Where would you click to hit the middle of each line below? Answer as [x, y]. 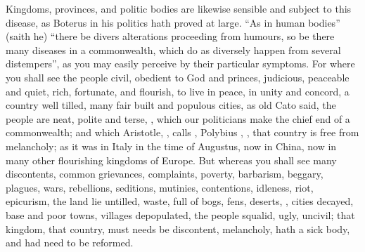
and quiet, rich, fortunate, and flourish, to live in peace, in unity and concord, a [178, 91]
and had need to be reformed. [70, 243]
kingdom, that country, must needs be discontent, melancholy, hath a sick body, [178, 228]
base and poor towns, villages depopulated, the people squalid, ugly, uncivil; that [180, 214]
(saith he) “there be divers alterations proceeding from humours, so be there [170, 36]
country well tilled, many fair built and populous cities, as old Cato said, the [171, 105]
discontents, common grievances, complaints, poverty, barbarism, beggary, [165, 174]
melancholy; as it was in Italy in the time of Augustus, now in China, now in [171, 146]
